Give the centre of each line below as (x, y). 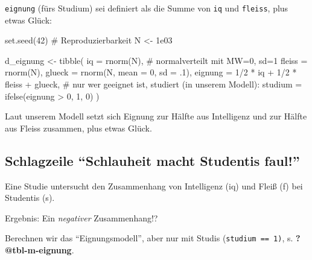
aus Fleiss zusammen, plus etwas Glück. (78, 128)
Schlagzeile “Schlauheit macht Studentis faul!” (152, 160)
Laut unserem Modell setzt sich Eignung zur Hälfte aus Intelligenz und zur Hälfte (156, 116)
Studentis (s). (30, 198)
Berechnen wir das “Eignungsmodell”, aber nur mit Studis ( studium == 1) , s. (149, 238)
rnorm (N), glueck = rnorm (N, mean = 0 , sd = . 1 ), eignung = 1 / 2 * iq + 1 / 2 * (151, 72)
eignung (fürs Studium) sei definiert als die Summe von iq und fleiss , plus (147, 8)
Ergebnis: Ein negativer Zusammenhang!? (81, 217)
